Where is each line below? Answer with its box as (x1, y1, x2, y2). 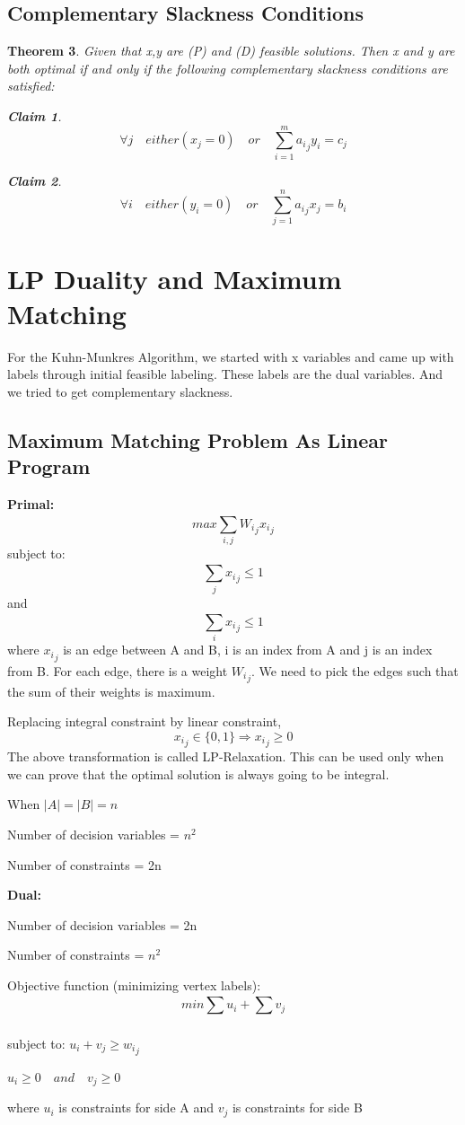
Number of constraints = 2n (7, 855, 162, 874)
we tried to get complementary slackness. (7, 382, 233, 400)
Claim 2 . (7, 171, 62, 189)
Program (7, 453, 91, 480)
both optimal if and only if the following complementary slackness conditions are (7, 58, 448, 77)
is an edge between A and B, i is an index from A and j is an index (63, 640, 433, 659)
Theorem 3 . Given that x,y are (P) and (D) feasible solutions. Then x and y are (7, 41, 455, 60)
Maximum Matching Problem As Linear (7, 426, 389, 453)
